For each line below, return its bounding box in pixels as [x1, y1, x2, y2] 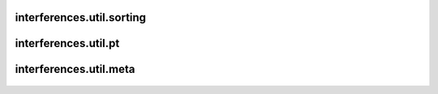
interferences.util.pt [15, 36, 120, 50]
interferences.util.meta [15, 62, 135, 76]
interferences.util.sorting [15, 11, 146, 24]
